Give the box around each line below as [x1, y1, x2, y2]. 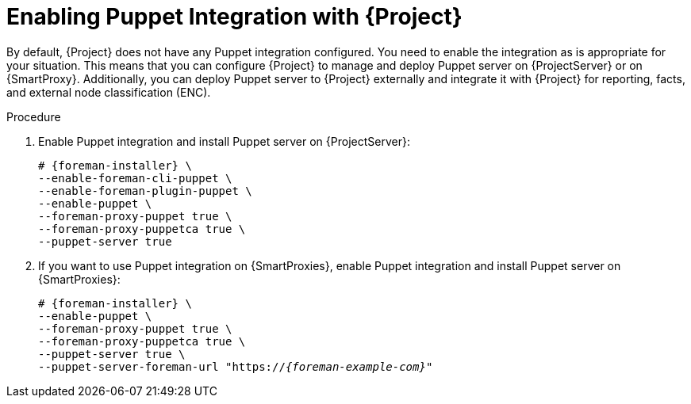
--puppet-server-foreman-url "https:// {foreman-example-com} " [38, 360, 433, 373]
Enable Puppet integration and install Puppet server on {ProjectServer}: [38, 134, 410, 148]
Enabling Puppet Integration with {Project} [6, 3, 463, 30]
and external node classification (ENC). [6, 85, 211, 99]
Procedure [6, 109, 61, 124]
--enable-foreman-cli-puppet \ [38, 171, 232, 185]
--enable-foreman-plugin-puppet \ [38, 184, 252, 197]
